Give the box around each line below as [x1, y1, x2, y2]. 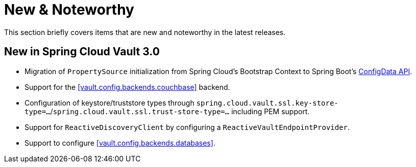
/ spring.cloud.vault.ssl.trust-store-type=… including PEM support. [50, 107, 310, 116]
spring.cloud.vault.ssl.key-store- [196, 98, 338, 107]
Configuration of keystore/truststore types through [25, 98, 194, 107]
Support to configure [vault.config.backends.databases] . [25, 138, 215, 147]
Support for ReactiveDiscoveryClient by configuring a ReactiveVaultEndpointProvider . [25, 122, 350, 131]
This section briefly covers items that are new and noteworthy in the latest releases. [4, 27, 286, 37]
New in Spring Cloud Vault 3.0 [4, 45, 160, 58]
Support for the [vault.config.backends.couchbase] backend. [25, 82, 230, 91]
